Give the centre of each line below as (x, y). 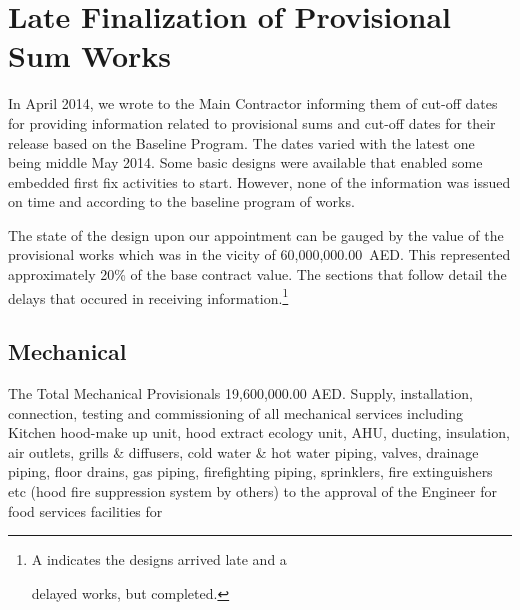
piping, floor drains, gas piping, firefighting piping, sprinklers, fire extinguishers (250, 471)
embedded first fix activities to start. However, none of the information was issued (259, 181)
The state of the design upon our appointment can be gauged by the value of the (256, 234)
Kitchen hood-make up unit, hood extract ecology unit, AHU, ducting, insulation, (259, 432)
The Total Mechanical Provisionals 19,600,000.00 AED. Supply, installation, (240, 393)
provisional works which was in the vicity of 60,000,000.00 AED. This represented (259, 254)
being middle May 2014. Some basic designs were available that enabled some (245, 162)
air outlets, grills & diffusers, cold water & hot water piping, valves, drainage (243, 451)
